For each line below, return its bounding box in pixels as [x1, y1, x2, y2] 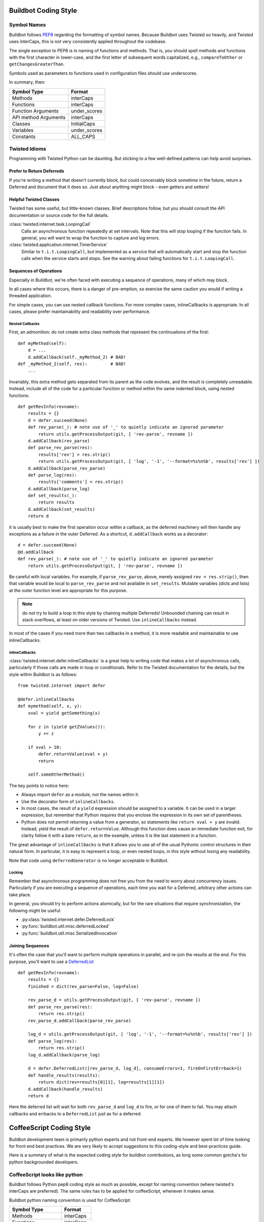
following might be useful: [9, 907, 62, 914]
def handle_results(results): [27, 1072, 100, 1078]
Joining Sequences [9, 942, 49, 948]
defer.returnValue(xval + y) [38, 751, 109, 757]
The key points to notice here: [9, 783, 69, 788]
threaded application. [9, 293, 52, 299]
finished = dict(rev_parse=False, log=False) [27, 983, 139, 989]
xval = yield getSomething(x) [27, 710, 100, 716]
